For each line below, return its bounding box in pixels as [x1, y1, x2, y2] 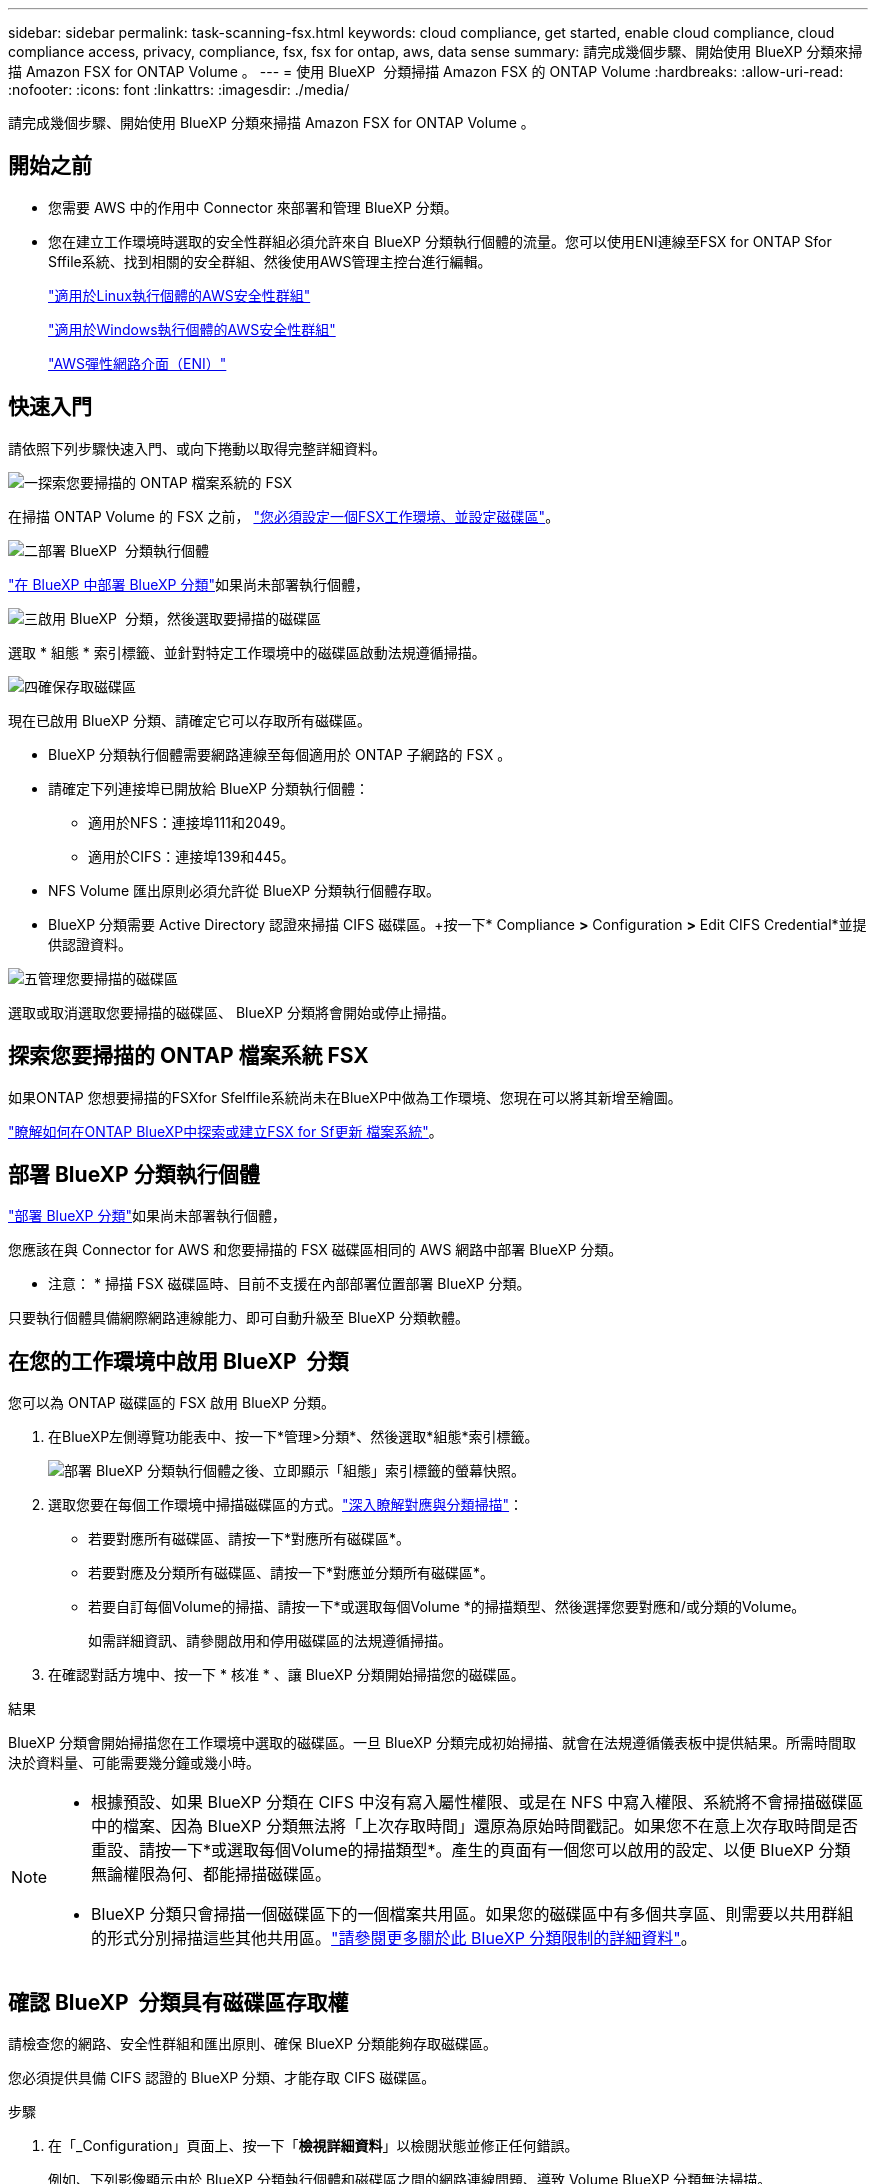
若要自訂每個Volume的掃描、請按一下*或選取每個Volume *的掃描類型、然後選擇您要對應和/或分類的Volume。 [88, 1598, 806, 1616]
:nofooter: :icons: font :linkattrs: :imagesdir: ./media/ [8, 81, 350, 98]
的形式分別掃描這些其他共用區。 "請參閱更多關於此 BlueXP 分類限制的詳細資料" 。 [91, 1928, 697, 1949]
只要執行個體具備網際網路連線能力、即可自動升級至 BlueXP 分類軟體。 [8, 1309, 469, 1327]
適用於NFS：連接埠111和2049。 [88, 813, 294, 831]
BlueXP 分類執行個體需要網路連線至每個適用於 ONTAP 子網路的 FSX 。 [48, 745, 512, 763]
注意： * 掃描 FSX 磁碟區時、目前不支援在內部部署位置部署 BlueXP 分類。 [48, 1275, 531, 1293]
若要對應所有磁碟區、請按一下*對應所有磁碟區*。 [88, 1530, 411, 1548]
